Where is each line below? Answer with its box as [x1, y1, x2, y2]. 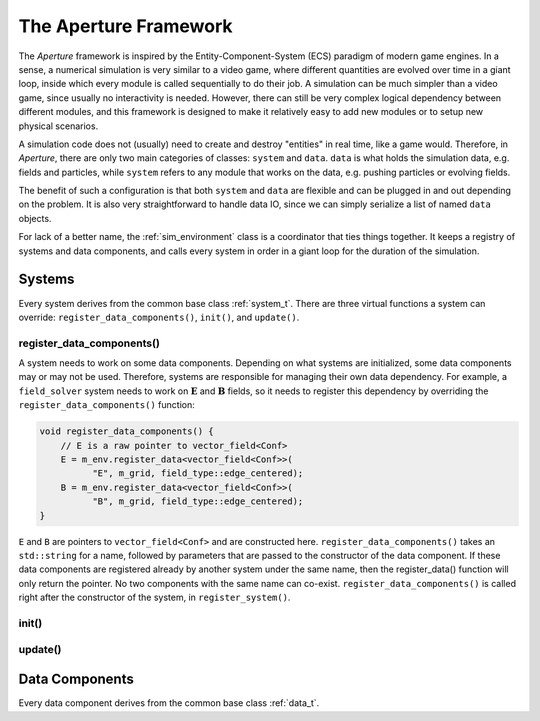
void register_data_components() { [39, 426, 214, 437]
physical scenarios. [18, 120, 99, 132]
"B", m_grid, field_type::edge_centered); [91, 496, 304, 507]
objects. [18, 212, 52, 224]
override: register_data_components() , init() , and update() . [18, 311, 300, 323]
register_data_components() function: [18, 399, 195, 411]
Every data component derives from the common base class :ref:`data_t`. [18, 697, 320, 709]
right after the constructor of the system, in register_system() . [18, 591, 291, 604]
